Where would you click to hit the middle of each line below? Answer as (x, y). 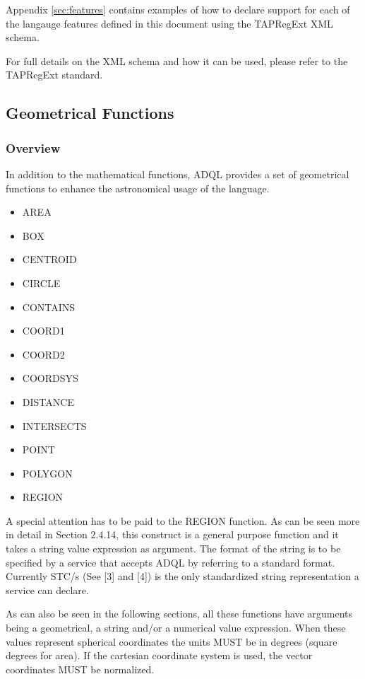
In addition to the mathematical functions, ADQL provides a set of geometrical (178, 174)
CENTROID (49, 259)
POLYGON (47, 473)
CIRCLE (41, 283)
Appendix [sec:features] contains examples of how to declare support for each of (178, 9)
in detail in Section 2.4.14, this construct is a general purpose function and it (172, 534)
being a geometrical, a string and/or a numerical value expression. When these (176, 628)
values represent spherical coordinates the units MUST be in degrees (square (172, 641)
